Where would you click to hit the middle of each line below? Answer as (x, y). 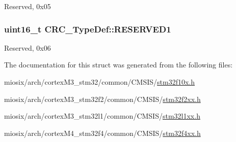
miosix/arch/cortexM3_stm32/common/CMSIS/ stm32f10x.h (100, 82)
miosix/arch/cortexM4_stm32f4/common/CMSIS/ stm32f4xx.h (102, 133)
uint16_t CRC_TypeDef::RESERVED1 (88, 29)
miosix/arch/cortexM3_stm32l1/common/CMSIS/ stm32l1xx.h (102, 116)
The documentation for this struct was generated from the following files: (119, 65)
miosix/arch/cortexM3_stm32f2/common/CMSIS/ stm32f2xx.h (102, 99)
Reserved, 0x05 (28, 6)
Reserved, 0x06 (28, 47)
